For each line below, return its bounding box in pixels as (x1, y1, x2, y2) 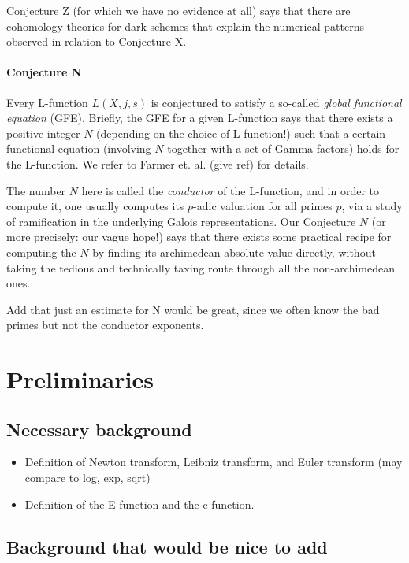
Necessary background (6, 417, 192, 441)
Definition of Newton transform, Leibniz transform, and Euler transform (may (24, 454, 403, 470)
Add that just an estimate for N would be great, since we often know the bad (6, 301, 380, 317)
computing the (6, 243, 76, 260)
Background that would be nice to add (6, 534, 328, 558)
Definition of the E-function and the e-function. (24, 495, 255, 512)
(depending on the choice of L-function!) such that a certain (96, 124, 386, 141)
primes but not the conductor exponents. (6, 317, 204, 333)
